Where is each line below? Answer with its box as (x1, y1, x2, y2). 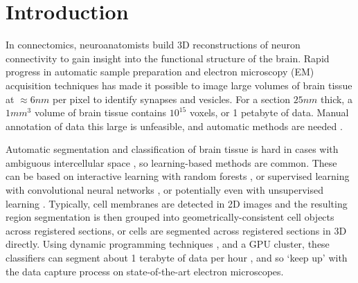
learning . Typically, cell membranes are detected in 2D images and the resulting (6, 196, 348, 210)
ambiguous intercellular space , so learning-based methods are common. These (6, 155, 337, 170)
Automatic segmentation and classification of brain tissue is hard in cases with (6, 142, 339, 156)
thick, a (321, 91, 352, 106)
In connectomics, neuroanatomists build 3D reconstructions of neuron (6, 37, 301, 52)
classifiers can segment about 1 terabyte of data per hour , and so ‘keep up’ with (6, 250, 348, 265)
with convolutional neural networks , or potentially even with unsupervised (6, 183, 323, 197)
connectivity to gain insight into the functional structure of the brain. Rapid (6, 51, 330, 65)
